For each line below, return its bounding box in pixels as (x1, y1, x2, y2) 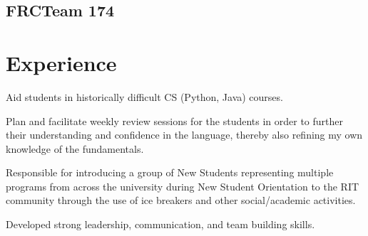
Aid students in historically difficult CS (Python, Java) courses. (6, 89, 283, 104)
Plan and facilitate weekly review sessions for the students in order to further (6, 113, 344, 128)
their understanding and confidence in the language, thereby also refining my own (6, 127, 363, 142)
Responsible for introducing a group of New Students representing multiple (6, 165, 334, 180)
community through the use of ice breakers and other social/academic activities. (6, 193, 356, 208)
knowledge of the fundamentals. (6, 141, 144, 156)
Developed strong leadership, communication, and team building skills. (6, 217, 315, 232)
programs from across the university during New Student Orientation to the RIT (6, 178, 359, 193)
